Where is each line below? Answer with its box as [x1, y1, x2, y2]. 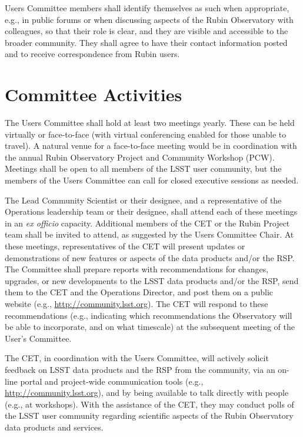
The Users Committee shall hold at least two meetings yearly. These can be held [5, 116, 295, 129]
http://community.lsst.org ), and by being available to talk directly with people [5, 386, 289, 399]
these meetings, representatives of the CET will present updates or [5, 240, 245, 252]
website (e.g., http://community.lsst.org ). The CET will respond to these [5, 298, 268, 309]
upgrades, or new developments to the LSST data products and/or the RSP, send [5, 274, 299, 286]
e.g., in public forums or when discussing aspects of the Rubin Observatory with [5, 13, 294, 25]
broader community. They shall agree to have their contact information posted [5, 36, 288, 48]
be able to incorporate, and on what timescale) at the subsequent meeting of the [5, 321, 295, 333]
